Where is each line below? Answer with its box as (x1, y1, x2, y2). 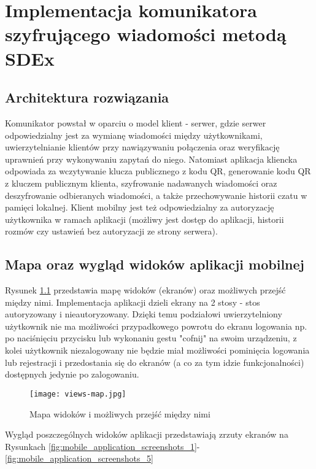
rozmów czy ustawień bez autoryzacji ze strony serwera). (5, 225, 218, 238)
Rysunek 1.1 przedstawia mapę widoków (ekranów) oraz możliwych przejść (5, 284, 286, 297)
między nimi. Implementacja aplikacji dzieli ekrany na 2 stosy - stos (5, 295, 260, 308)
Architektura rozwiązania (5, 88, 169, 107)
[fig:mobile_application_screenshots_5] (5, 452, 153, 465)
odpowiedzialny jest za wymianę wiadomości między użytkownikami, (5, 128, 263, 141)
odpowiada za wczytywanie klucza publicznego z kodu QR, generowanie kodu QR (5, 165, 311, 177)
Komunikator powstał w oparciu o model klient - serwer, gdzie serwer (5, 116, 266, 129)
